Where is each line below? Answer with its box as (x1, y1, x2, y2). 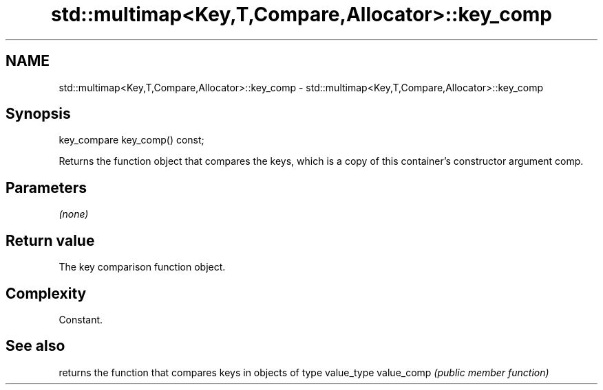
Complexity (6, 284, 87, 302)
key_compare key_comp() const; (59, 134, 204, 146)
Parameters (6, 179, 87, 196)
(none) (59, 208, 89, 220)
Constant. (59, 313, 103, 325)
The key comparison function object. (59, 261, 226, 273)
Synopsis (6, 105, 71, 123)
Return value (6, 231, 95, 249)
